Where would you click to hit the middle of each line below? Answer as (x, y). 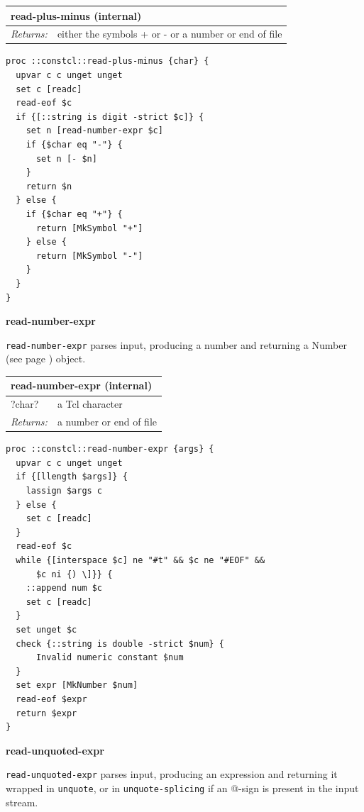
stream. (22, 802)
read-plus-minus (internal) (76, 15)
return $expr (46, 713)
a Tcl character (90, 404)
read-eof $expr (51, 699)
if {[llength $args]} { (72, 477)
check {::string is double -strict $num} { (120, 644)
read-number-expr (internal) (82, 385)
